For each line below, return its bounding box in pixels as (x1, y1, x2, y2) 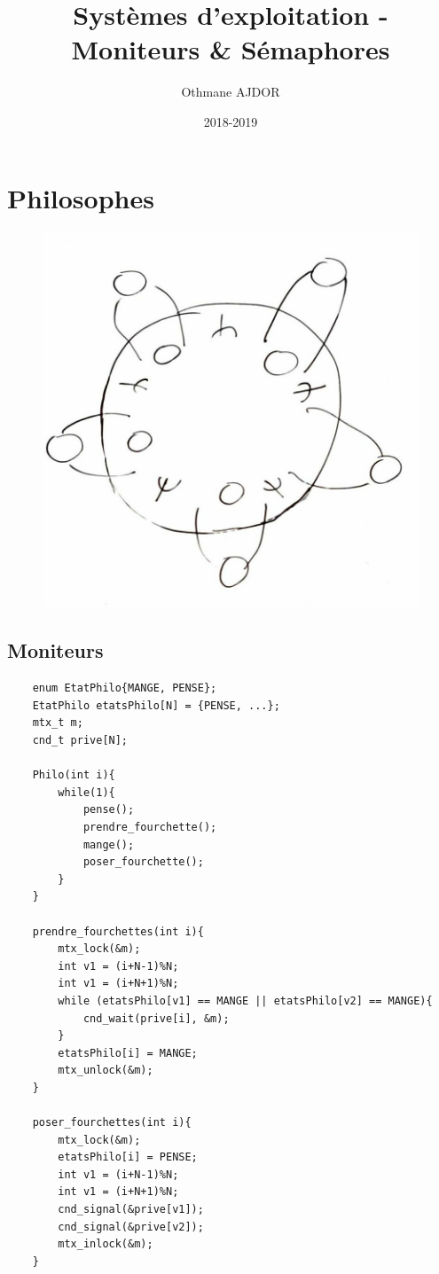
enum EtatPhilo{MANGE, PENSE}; (32, 682, 217, 695)
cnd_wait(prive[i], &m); (82, 1012, 230, 1025)
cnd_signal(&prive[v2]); (58, 1220, 204, 1233)
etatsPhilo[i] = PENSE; (58, 1151, 198, 1164)
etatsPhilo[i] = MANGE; (58, 1046, 198, 1059)
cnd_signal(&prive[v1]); (58, 1203, 204, 1216)
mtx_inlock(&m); (58, 1238, 153, 1251)
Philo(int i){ (32, 769, 115, 782)
